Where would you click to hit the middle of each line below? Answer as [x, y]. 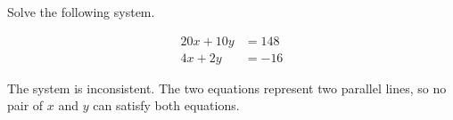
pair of [25, 105]
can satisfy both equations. [166, 105]
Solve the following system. [81, 12]
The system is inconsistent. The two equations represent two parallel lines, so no [227, 88]
